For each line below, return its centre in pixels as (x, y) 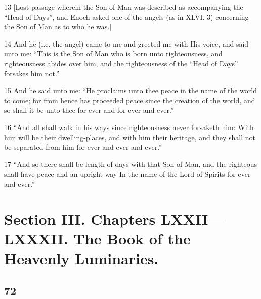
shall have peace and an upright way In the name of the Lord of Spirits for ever (127, 174)
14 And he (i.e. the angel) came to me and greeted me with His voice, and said (126, 43)
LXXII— (192, 218)
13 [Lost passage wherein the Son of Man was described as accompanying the (124, 7)
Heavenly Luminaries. (81, 258)
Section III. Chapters (80, 218)
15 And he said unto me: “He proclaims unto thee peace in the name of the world (130, 90)
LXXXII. (36, 238)
